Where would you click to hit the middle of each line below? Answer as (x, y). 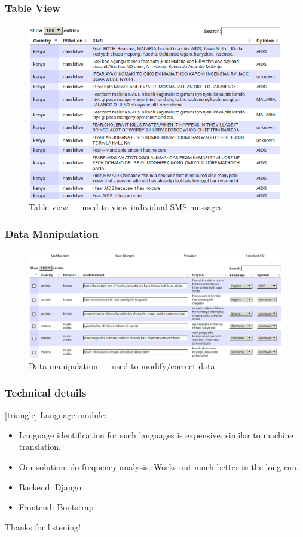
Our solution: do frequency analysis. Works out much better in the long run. (159, 467)
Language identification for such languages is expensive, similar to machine (156, 435)
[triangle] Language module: (56, 415)
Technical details (46, 392)
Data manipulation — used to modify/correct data (122, 366)
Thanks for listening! (43, 527)
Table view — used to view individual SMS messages (126, 207)
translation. (40, 447)
